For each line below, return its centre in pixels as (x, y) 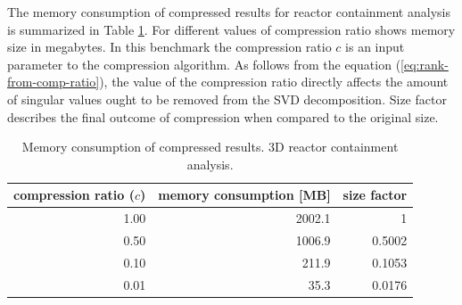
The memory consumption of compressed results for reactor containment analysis (229, 12)
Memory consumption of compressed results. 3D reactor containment (210, 147)
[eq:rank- (425, 64)
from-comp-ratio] (54, 82)
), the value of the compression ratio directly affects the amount (274, 82)
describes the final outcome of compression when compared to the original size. (223, 116)
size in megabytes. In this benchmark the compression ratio (169, 47)
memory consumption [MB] (244, 195)
